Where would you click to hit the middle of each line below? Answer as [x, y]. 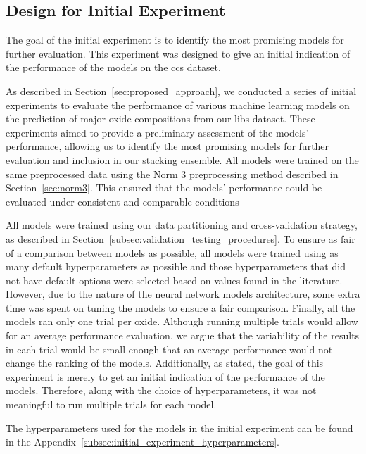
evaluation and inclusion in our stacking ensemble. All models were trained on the [182, 159]
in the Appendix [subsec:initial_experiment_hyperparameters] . [143, 442]
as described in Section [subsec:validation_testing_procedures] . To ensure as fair [181, 238]
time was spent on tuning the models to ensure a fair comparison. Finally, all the [181, 307]
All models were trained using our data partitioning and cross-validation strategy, [182, 225]
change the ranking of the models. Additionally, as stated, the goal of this [165, 363]
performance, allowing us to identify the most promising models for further [168, 146]
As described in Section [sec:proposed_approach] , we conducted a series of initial [181, 90]
